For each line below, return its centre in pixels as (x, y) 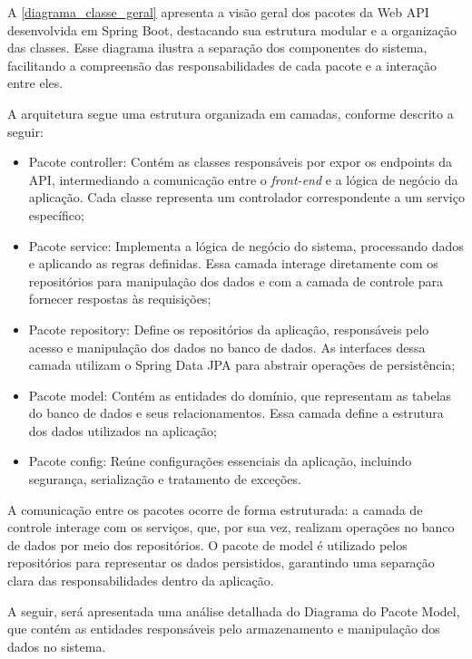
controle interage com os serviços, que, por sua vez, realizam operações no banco (231, 527)
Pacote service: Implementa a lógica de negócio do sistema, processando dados (246, 245)
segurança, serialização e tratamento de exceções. (165, 479)
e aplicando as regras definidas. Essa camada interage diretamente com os (233, 263)
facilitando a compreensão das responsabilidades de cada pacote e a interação (222, 65)
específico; (56, 214)
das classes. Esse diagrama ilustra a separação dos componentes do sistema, (217, 48)
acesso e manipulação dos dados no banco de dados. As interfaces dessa (227, 347)
